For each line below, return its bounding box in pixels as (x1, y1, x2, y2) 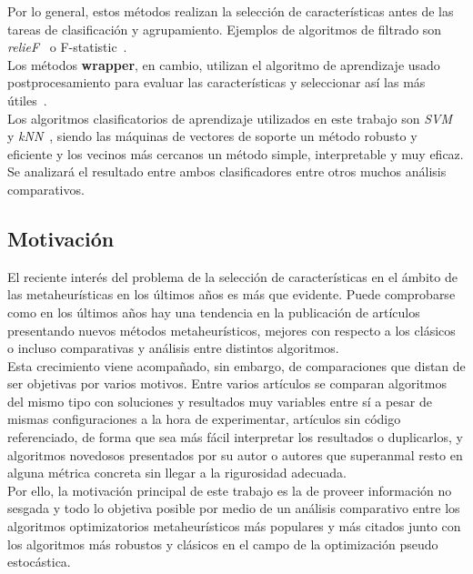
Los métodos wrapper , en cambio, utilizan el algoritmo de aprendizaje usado (7, 55, 440, 74)
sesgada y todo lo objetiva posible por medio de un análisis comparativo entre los (7, 498, 460, 518)
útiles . (7, 90, 47, 109)
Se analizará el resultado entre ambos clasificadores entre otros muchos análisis (7, 162, 447, 181)
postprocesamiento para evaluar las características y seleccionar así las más (7, 73, 426, 92)
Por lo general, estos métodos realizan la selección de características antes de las (7, 2, 454, 20)
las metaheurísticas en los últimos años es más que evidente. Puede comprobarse (7, 285, 456, 304)
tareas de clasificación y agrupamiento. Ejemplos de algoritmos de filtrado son (7, 19, 442, 38)
